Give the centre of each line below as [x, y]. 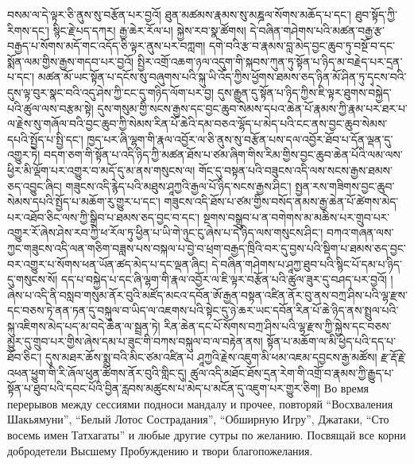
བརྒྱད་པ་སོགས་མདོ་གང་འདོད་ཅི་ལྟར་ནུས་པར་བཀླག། [106, 46]
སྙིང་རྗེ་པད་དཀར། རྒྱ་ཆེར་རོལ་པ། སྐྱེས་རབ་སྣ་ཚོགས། [149, 30]
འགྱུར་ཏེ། [24, 155]
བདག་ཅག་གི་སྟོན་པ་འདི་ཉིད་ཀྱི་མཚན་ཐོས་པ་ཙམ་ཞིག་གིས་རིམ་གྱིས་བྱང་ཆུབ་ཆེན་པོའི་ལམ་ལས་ [223, 155]
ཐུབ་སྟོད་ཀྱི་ [376, 14]
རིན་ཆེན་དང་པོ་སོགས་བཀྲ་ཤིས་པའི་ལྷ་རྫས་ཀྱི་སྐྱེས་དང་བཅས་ [278, 325]
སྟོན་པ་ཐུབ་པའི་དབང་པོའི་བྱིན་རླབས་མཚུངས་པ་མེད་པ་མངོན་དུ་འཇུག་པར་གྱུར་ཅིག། [164, 388]
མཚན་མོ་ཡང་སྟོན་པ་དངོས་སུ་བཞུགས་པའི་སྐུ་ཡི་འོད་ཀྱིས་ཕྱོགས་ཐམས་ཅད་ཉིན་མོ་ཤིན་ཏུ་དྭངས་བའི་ [222, 77]
